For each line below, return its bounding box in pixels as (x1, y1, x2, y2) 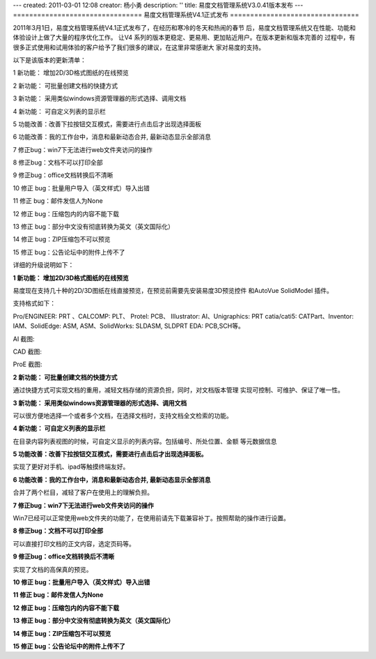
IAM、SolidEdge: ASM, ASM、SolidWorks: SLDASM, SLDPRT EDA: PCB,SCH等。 (13, 321, 245, 331)
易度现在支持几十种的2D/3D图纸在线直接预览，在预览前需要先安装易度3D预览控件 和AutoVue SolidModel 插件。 (13, 286, 334, 294)
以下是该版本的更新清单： (13, 56, 86, 64)
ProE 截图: (13, 360, 42, 369)
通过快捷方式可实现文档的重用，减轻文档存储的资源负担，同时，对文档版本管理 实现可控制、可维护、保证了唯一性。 (13, 386, 344, 394)
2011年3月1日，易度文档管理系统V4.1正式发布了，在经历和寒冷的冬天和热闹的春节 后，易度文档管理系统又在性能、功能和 (13, 23, 357, 31)
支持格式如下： (13, 299, 56, 308)
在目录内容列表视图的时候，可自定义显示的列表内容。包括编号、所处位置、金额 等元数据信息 (13, 437, 277, 446)
